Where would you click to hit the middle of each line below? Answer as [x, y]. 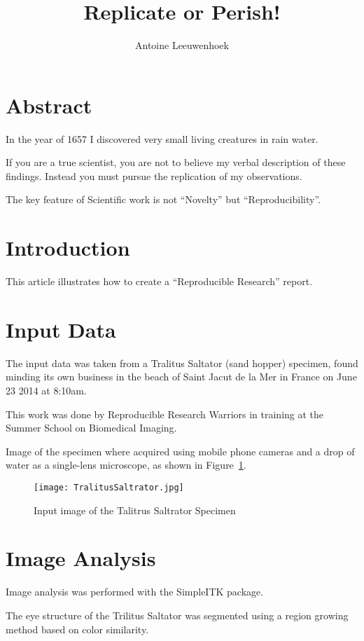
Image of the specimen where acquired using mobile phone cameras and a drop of [180, 451]
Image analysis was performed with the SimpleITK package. [135, 592]
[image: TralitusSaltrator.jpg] [109, 488]
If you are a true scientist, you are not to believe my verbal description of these [176, 162]
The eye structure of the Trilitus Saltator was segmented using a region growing [177, 615]
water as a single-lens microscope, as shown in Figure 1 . [126, 465]
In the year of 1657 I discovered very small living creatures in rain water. [162, 138]
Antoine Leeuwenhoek [182, 45]
